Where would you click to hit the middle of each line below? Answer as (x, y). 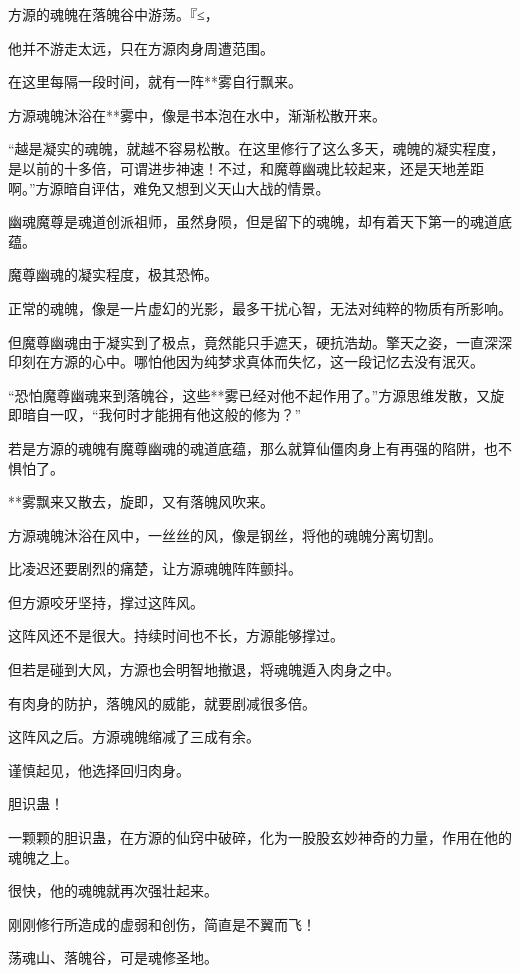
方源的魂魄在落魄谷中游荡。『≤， (113, 14)
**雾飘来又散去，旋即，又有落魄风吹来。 (141, 501)
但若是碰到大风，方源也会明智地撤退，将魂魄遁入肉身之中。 (204, 669)
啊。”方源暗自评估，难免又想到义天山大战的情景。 (169, 187)
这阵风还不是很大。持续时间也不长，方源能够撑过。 (176, 635)
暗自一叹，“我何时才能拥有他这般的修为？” (161, 414)
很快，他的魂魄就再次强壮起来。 (113, 890)
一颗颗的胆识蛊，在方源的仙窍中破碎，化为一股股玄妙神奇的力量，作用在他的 (260, 837)
